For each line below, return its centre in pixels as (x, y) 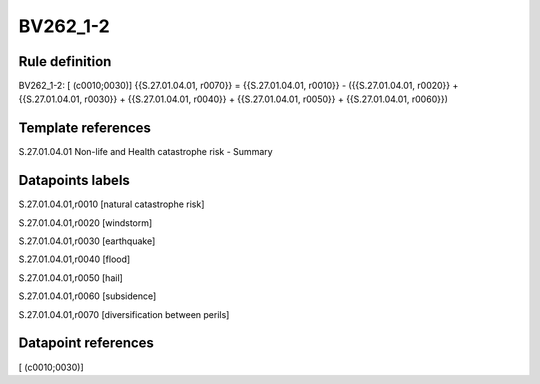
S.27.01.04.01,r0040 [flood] (74, 259)
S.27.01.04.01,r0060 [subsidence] (87, 296)
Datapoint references (86, 343)
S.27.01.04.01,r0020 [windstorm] (85, 222)
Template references (85, 128)
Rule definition (65, 61)
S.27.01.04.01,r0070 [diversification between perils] (124, 314)
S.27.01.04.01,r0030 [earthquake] (87, 241)
